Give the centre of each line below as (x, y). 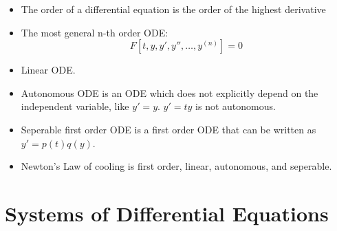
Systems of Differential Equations (167, 213)
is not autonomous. (236, 106)
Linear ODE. (48, 70)
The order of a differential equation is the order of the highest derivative (173, 9)
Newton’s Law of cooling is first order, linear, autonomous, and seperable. (176, 166)
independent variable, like (75, 106)
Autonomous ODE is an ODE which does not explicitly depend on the (170, 92)
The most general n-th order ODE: (95, 32)
